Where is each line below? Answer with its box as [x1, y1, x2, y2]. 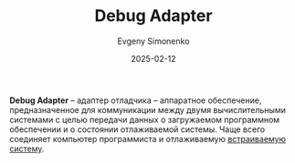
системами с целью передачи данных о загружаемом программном [9, 114, 280, 125]
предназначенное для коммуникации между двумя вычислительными [9, 104, 286, 115]
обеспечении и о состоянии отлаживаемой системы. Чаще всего [9, 124, 266, 135]
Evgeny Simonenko [117, 36, 190, 46]
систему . [9, 143, 45, 154]
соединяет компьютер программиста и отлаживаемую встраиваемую [9, 133, 286, 144]
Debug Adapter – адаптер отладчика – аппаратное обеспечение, [9, 95, 262, 106]
